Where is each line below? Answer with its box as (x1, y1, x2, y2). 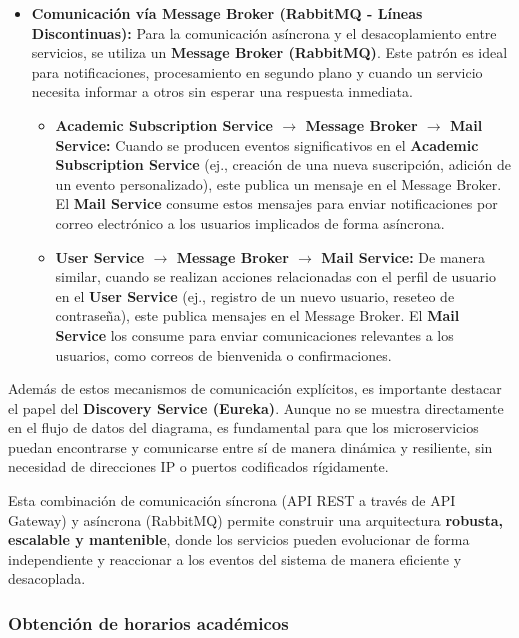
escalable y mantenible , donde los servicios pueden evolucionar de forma (8, 529, 470, 550)
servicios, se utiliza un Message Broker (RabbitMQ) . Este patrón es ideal (31, 42, 508, 63)
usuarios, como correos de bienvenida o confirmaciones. (55, 344, 392, 365)
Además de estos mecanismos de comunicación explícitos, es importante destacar (8, 378, 502, 399)
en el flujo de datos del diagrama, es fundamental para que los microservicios (8, 417, 479, 438)
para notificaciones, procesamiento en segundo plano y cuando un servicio (31, 61, 483, 82)
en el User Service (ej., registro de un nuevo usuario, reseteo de (55, 285, 455, 306)
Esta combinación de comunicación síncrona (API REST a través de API (8, 490, 456, 511)
